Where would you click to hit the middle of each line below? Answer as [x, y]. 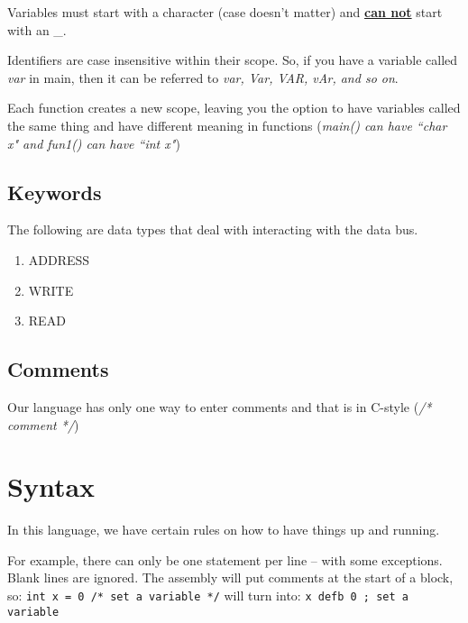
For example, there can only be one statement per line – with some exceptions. [225, 559]
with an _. [37, 29]
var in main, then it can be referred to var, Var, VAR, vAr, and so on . [203, 77]
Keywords [55, 192]
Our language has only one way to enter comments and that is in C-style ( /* [220, 406]
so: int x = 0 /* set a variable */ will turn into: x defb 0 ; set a [208, 596]
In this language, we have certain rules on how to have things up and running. [224, 530]
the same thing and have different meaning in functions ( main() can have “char [227, 125]
